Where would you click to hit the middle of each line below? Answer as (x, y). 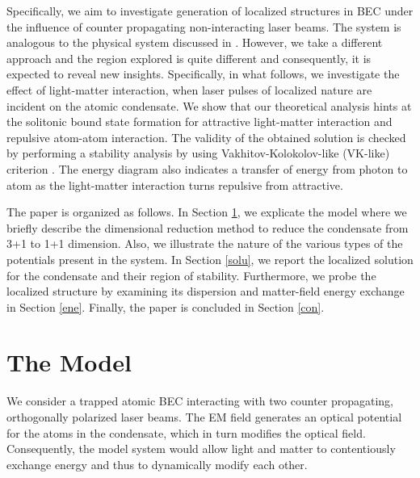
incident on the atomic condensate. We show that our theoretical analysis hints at (209, 105)
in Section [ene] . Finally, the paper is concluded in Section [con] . (166, 306)
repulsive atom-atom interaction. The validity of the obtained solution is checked (206, 137)
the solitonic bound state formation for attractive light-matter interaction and (199, 122)
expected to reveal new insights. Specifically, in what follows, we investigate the (203, 74)
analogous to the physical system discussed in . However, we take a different (195, 42)
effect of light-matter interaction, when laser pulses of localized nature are (189, 89)
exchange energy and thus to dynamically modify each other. (157, 464)
